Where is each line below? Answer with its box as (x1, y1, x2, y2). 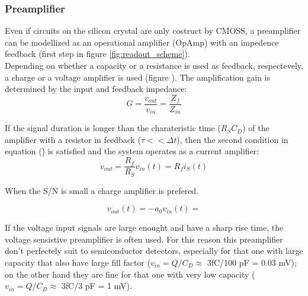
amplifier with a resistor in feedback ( (5, 133, 142, 145)
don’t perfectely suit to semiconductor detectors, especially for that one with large (5, 244, 303, 257)
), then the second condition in (177, 133, 288, 145)
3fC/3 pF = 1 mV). (61, 279, 132, 292)
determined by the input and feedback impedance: (5, 82, 187, 95)
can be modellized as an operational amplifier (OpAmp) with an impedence (5, 36, 279, 48)
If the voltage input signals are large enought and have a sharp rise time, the (5, 221, 284, 234)
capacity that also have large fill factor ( (5, 256, 150, 268)
